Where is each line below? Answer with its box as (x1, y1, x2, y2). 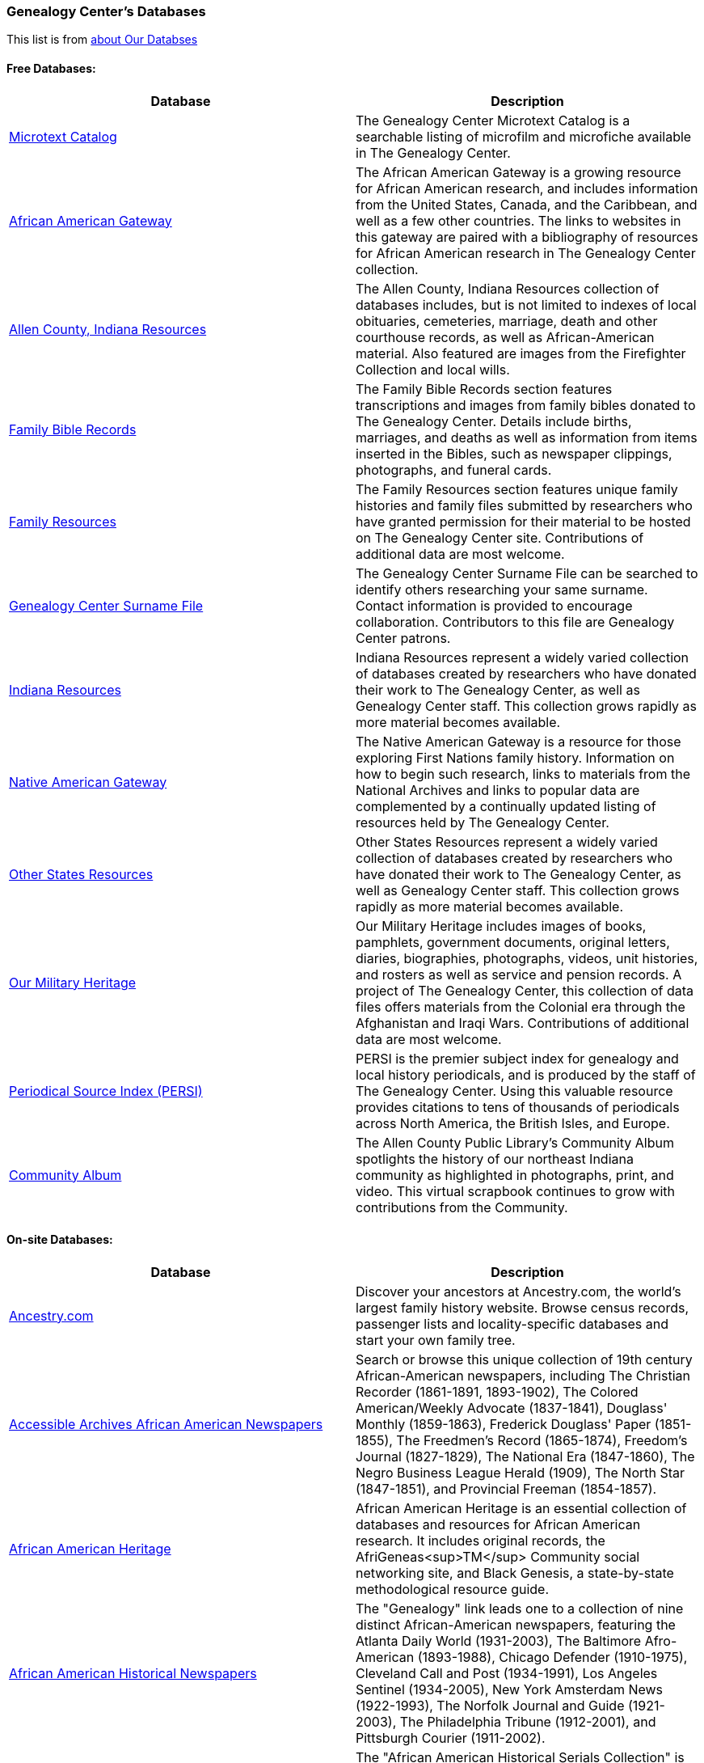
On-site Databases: (6, 1232, 113, 1247)
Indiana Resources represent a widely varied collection (356, 649, 689, 666)
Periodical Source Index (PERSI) (9, 1082, 203, 1099)
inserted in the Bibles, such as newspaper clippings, (356, 445, 672, 462)
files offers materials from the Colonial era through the (356, 998, 685, 1015)
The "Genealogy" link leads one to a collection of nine (356, 1600, 684, 1617)
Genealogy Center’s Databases (6, 3, 206, 19)
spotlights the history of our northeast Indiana (356, 1150, 634, 1167)
